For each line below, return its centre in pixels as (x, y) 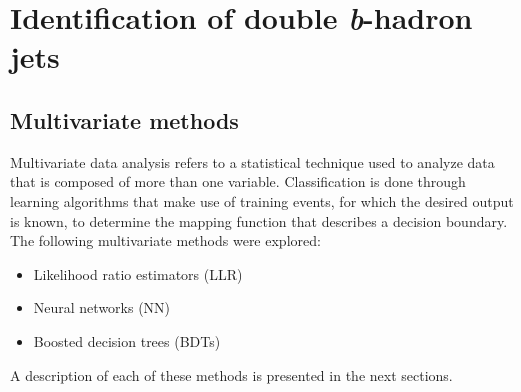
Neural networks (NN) (102, 307)
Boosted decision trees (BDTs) (127, 340)
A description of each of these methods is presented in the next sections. (231, 374)
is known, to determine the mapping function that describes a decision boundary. (259, 220)
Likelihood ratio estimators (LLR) (138, 273)
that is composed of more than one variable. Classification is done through (238, 181)
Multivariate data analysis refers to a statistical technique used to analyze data (252, 161)
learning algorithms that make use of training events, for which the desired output (262, 200)
